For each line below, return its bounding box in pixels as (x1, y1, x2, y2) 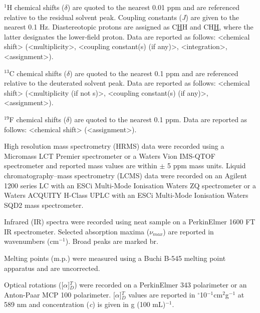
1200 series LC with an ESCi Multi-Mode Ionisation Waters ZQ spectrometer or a (4, 180, 256, 190)
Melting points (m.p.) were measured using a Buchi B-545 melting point (4, 253, 226, 263)
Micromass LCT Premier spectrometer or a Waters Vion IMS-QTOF (4, 150, 215, 161)
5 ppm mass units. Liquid (167, 160, 246, 171)
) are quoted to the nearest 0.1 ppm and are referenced (70, 68, 238, 78)
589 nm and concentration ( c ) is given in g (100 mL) (4, 299, 166, 309)
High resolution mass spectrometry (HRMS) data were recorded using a (4, 141, 224, 151)
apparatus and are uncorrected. (4, 262, 100, 273)
